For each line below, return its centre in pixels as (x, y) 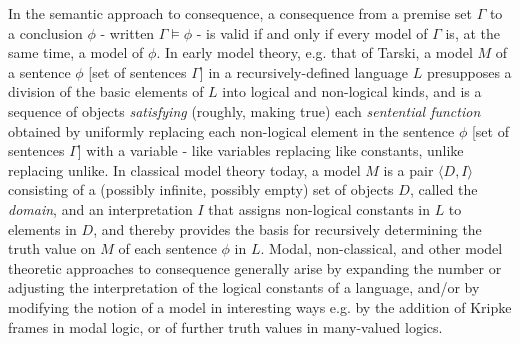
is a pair (408, 169)
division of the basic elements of (106, 91)
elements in (42, 228)
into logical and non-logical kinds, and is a (352, 91)
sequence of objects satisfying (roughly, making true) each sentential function (244, 110)
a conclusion (45, 32)
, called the (443, 189)
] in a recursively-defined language (304, 71)
